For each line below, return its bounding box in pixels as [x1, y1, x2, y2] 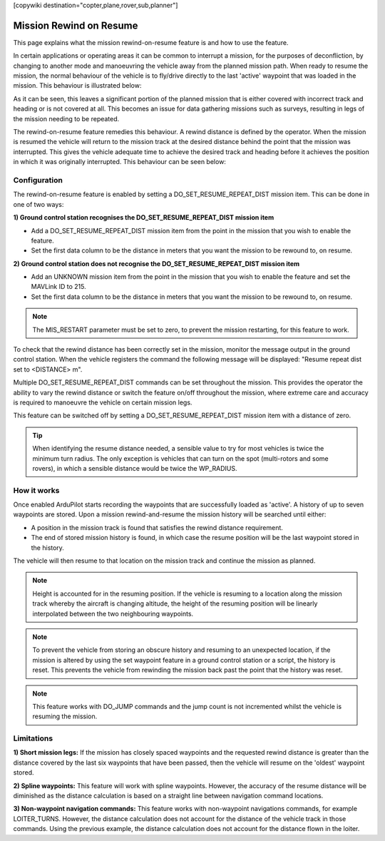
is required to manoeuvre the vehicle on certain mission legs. [13, 398, 192, 407]
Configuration [13, 175, 63, 185]
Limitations [13, 733, 53, 743]
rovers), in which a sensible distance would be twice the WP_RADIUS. [32, 464, 237, 472]
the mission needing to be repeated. [13, 114, 120, 123]
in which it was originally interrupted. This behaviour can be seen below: [13, 158, 226, 166]
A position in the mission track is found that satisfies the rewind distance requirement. [31, 523, 283, 531]
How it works [13, 485, 60, 495]
